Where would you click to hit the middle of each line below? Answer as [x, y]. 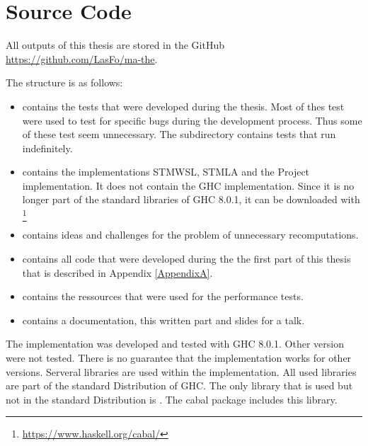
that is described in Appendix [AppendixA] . [117, 272]
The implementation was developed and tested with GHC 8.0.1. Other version [175, 344]
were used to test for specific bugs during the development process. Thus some [192, 120]
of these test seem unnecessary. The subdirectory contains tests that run [179, 134]
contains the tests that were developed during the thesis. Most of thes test [183, 106]
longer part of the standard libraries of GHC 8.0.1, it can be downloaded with [191, 199]
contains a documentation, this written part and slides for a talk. [163, 320]
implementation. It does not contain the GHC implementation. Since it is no [188, 185]
